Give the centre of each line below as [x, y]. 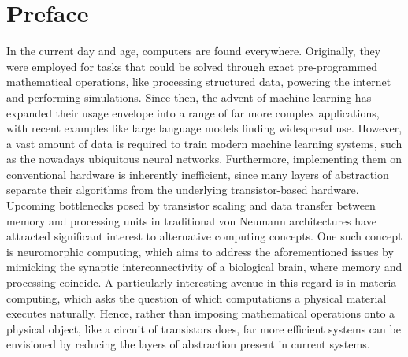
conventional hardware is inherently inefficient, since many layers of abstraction [198, 174]
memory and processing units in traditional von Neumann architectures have [191, 220]
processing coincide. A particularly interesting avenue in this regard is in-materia [202, 283]
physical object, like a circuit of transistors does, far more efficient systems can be [204, 328]
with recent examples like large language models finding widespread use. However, [204, 128]
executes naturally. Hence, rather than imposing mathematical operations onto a [201, 313]
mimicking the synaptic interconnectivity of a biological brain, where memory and [204, 267]
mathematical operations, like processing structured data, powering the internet [199, 82]
